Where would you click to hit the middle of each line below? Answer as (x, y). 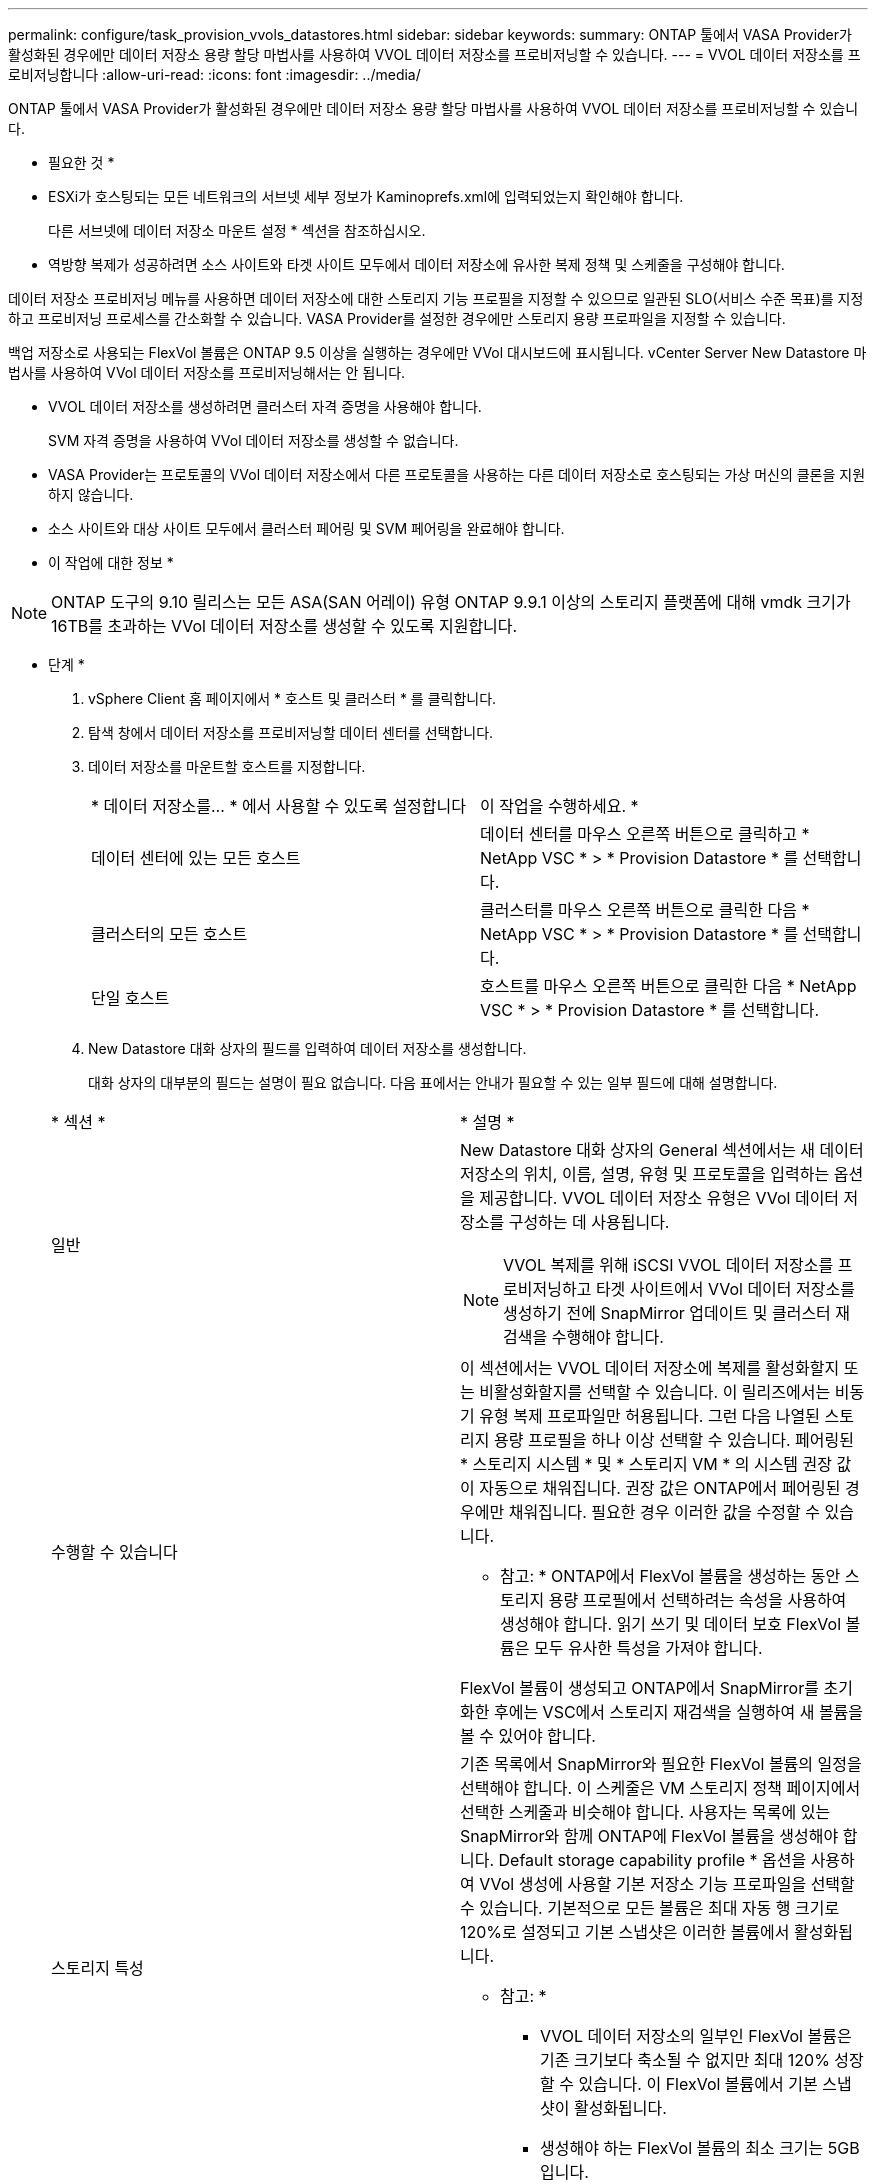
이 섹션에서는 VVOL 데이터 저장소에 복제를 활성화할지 (650, 1368)
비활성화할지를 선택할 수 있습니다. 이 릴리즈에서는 (655, 1392)
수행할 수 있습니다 (114, 1552)
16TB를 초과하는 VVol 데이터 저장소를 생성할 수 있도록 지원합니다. (284, 626)
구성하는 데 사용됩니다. (589, 1222)
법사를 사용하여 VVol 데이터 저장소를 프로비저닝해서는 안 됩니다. (207, 372)
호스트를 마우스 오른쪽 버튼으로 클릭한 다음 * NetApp (668, 986)
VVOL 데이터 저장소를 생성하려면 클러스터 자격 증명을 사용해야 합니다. (265, 406)
